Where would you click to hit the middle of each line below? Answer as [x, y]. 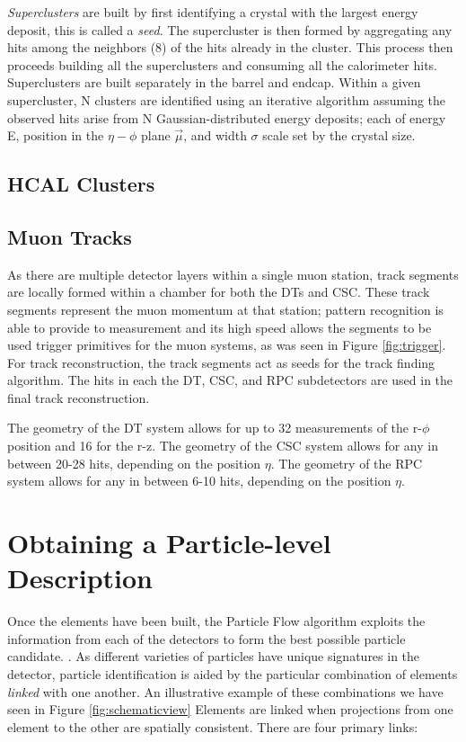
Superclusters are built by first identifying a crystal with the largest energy [213, 12]
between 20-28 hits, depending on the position [134, 463]
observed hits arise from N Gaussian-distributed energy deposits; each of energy [227, 117]
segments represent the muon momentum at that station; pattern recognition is [225, 309]
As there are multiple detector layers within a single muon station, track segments [233, 274]
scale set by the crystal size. [339, 135]
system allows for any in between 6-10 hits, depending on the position [199, 481]
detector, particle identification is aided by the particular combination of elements [233, 673]
